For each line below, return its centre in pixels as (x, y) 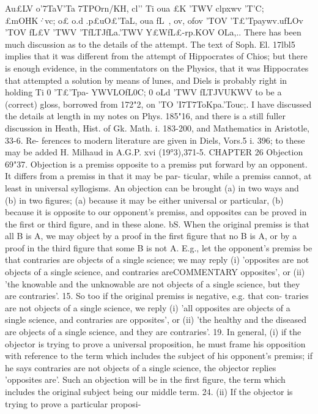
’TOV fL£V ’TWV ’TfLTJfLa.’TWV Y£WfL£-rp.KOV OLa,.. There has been (153, 32)
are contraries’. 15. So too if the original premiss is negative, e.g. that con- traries (157, 296)
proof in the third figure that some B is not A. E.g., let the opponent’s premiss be (159, 247)
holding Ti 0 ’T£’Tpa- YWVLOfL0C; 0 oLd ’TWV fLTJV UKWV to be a (143, 92)
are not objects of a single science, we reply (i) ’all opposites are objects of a (148, 307)
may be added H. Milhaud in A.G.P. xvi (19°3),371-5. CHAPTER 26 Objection (154, 152)
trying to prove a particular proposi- (73, 403)
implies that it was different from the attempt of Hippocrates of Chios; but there (156, 56)
